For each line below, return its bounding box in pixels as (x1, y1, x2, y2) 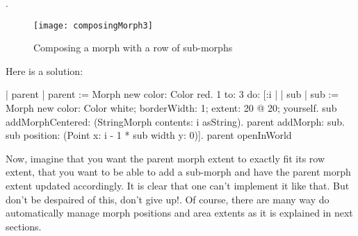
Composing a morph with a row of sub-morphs (33, 40, 233, 55)
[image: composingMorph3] (33, 20, 153, 31)
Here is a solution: (6, 63, 83, 78)
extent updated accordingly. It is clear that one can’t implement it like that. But (6, 178, 350, 192)
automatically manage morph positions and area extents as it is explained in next (6, 205, 353, 220)
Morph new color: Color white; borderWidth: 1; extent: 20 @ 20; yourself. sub (6, 101, 337, 115)
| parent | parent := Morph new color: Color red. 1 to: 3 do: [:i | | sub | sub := (6, 87, 339, 101)
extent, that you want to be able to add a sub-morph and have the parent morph (6, 165, 351, 179)
